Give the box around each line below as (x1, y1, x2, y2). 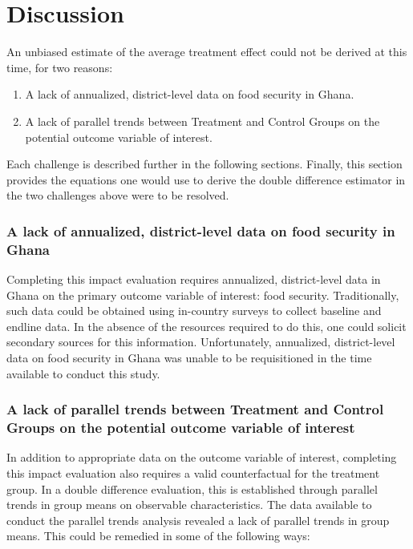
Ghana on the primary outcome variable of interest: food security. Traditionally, (6, 286, 399, 303)
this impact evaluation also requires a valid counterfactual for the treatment (6, 464, 380, 481)
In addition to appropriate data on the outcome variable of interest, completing (6, 449, 397, 466)
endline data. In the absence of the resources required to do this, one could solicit (6, 317, 407, 334)
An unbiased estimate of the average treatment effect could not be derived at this (6, 43, 407, 60)
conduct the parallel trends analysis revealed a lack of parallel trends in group (6, 511, 390, 528)
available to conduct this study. (6, 365, 160, 381)
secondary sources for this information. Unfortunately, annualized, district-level (6, 333, 395, 350)
